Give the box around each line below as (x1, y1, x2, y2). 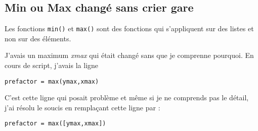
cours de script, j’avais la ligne (5, 60, 99, 71)
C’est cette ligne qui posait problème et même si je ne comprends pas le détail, (5, 92, 249, 103)
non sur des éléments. (5, 33, 71, 43)
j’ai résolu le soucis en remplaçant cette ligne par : (5, 102, 160, 112)
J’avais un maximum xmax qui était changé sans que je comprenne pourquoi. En (5, 50, 254, 60)
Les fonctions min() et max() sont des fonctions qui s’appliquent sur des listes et (5, 23, 254, 34)
